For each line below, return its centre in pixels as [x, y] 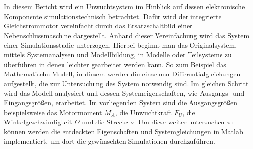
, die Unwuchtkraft [143, 112]
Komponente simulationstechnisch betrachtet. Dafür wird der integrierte [113, 16]
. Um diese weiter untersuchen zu [184, 122]
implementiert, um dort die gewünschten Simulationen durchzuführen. [110, 141]
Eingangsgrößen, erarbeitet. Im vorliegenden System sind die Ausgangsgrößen [121, 102]
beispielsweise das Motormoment [53, 112]
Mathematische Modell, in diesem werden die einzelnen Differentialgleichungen [122, 74]
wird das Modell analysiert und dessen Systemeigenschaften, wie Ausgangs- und [124, 93]
